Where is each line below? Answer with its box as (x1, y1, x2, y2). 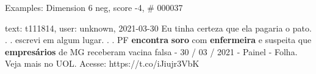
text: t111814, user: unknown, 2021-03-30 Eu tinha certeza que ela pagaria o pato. (5, 21, 312, 34)
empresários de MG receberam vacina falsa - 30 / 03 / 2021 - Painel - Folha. (5, 45, 298, 58)
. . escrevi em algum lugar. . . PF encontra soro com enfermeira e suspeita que (5, 33, 312, 46)
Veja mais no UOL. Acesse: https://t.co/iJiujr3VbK (5, 57, 199, 70)
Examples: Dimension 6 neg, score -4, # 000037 (5, 1, 183, 13)
